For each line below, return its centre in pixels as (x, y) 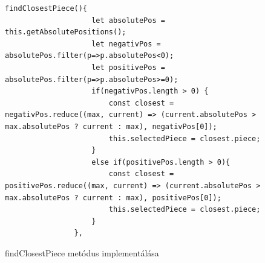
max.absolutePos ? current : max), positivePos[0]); (113, 198)
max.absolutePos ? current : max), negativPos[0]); (111, 126)
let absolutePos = (128, 20)
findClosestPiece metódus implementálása (82, 252)
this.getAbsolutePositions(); (66, 32)
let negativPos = (126, 44)
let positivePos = (128, 67)
